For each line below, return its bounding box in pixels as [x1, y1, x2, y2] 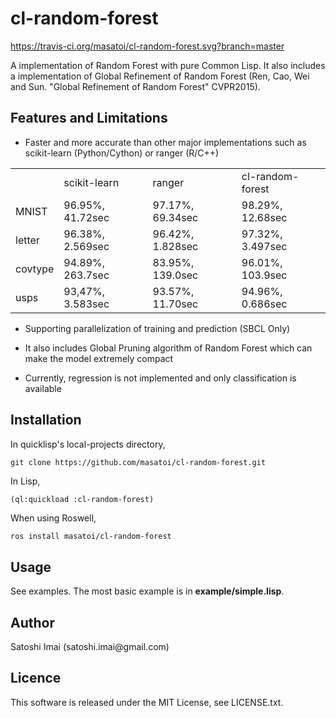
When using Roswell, [10, 512, 97, 524]
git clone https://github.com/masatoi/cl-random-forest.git [10, 457, 267, 467]
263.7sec [63, 268, 110, 282]
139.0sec [152, 268, 199, 282]
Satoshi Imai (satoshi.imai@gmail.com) [10, 641, 170, 653]
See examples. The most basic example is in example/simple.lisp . [10, 585, 285, 597]
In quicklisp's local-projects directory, [10, 438, 166, 450]
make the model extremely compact [24, 352, 174, 364]
